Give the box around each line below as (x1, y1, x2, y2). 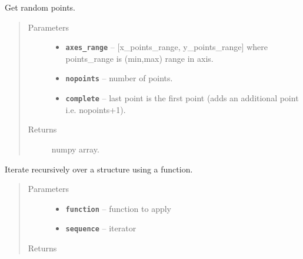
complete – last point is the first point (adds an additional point (65, 92, 299, 104)
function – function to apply (65, 202, 172, 214)
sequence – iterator (65, 222, 136, 234)
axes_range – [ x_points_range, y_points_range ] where (65, 41, 268, 53)
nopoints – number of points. (65, 72, 173, 84)
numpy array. (51, 142, 99, 155)
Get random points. (5, 1, 76, 13)
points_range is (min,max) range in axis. (65, 52, 214, 64)
